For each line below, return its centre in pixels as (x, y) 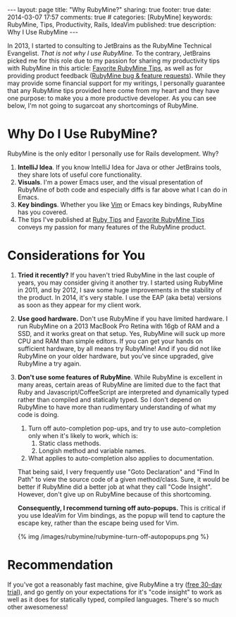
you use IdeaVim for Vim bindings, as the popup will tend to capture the (121, 515)
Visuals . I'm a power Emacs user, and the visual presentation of (110, 182)
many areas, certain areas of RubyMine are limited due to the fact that (119, 385)
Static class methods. (70, 443)
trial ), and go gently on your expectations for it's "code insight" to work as (115, 592)
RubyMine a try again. (49, 363)
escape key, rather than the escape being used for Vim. (98, 523)
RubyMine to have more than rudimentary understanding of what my (117, 407)
